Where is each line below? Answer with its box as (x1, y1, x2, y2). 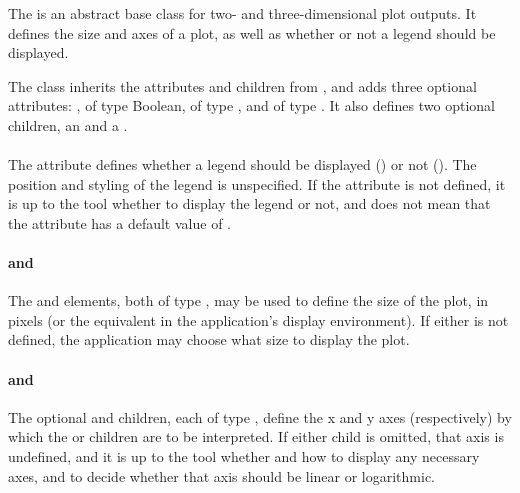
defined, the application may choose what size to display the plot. (8, 329, 410, 350)
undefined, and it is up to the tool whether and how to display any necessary (8, 446, 480, 467)
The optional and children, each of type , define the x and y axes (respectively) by (8, 406, 512, 427)
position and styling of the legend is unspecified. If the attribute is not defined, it (8, 173, 506, 194)
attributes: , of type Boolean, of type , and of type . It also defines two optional (8, 95, 495, 116)
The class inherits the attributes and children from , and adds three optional (8, 75, 477, 96)
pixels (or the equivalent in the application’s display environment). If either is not (8, 309, 509, 330)
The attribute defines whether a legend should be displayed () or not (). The (8, 154, 477, 175)
